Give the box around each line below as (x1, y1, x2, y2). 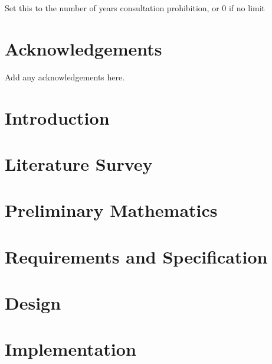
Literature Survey (5, 151, 153, 175)
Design (5, 291, 61, 314)
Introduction (5, 105, 110, 129)
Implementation (5, 337, 136, 361)
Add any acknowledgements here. (5, 70, 125, 83)
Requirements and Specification (5, 244, 268, 268)
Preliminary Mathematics (5, 198, 218, 222)
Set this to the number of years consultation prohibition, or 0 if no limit (5, 2, 266, 14)
